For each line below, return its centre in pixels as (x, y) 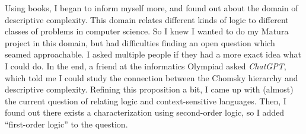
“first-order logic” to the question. (66, 124)
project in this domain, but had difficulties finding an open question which (140, 42)
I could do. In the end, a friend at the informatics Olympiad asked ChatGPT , (146, 66)
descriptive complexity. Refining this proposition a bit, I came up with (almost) (149, 89)
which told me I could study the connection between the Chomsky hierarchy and (152, 77)
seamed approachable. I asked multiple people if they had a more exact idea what (153, 54)
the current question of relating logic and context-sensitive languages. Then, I (146, 100)
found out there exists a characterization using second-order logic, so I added (145, 112)
